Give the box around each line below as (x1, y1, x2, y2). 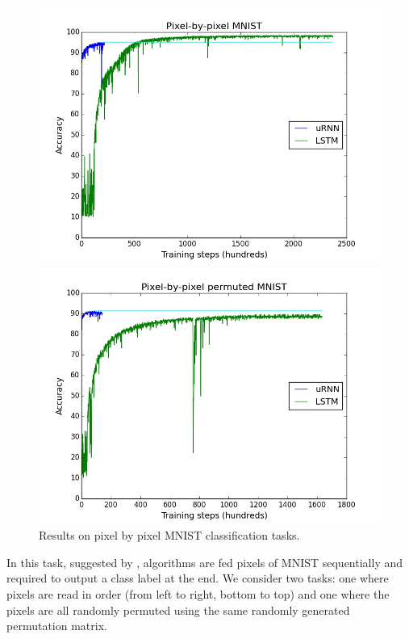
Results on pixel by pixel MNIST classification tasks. (39, 527, 300, 544)
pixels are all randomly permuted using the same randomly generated (6, 601, 350, 618)
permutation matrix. (6, 617, 107, 634)
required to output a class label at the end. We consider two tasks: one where (6, 570, 389, 586)
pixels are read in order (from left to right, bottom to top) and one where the (6, 585, 390, 602)
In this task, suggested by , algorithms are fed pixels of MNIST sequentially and (6, 553, 403, 570)
